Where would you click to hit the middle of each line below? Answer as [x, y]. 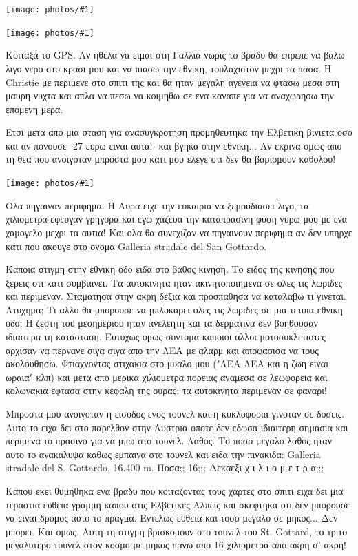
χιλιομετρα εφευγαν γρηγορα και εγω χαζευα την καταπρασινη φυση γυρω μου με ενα [177, 219]
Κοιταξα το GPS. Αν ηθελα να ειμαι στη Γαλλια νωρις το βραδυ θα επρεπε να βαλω [175, 55]
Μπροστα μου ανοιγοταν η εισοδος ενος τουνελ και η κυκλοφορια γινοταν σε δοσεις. [175, 414]
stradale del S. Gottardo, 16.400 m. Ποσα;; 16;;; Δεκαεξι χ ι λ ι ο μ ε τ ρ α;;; [165, 467]
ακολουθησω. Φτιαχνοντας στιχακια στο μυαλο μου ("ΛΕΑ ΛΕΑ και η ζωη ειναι [167, 363]
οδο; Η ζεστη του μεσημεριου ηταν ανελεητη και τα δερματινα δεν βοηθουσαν [162, 323]
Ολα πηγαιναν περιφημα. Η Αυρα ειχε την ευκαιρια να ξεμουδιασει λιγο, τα [157, 205]
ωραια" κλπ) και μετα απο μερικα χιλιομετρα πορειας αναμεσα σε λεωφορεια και [167, 377]
